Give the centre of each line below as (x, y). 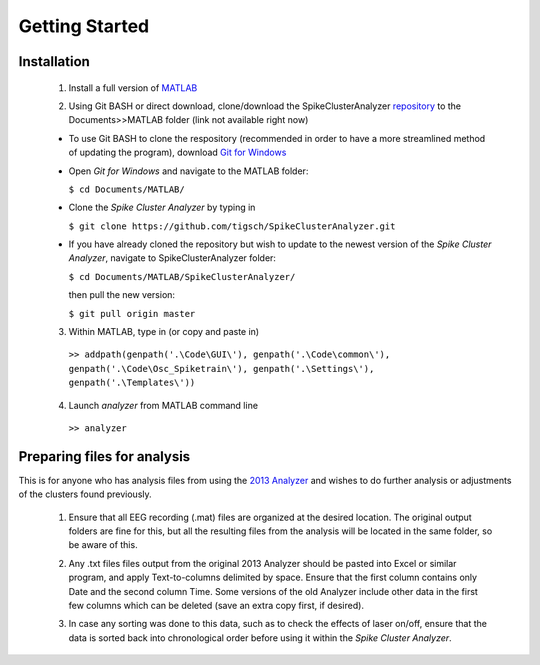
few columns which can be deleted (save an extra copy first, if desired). (216, 606)
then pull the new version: (121, 295)
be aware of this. (103, 545)
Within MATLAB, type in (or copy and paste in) (164, 332)
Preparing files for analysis (104, 456)
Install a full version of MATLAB (133, 87)
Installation (54, 61)
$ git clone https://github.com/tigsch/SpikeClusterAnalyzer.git (232, 226)
